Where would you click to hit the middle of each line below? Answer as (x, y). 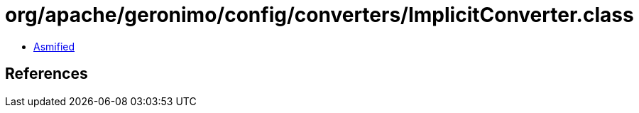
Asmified (54, 46)
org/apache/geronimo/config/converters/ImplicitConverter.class (319, 15)
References (47, 74)
